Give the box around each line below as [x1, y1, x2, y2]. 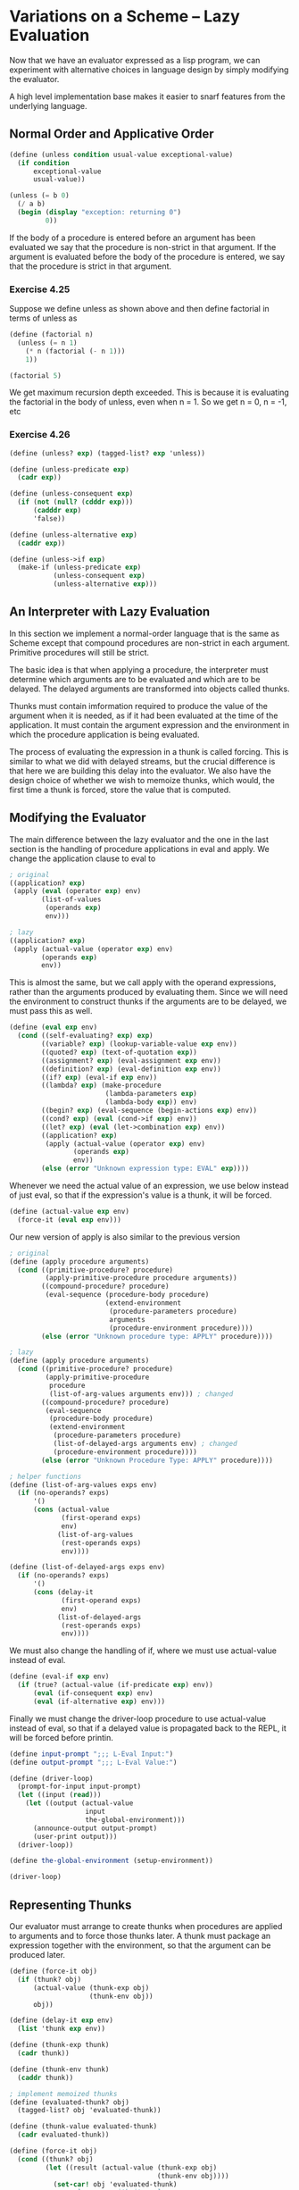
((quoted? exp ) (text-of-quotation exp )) [41, 1048, 198, 1057]
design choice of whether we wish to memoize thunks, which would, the [9, 774, 275, 785]
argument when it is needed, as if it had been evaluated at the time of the [9, 710, 278, 721]
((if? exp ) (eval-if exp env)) [41, 1073, 158, 1082]
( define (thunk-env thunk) [9, 2065, 110, 2074]
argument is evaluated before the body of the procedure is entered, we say [9, 251, 286, 262]
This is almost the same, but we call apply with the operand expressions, [9, 977, 277, 988]
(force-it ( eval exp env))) [17, 1215, 122, 1225]
